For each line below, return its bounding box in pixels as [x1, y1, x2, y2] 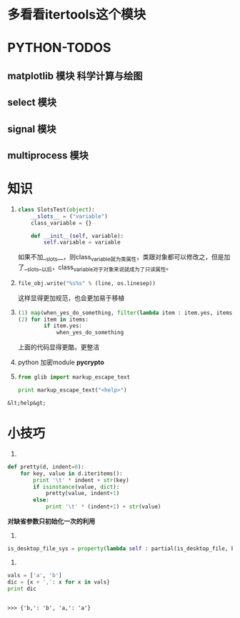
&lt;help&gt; [7, 399, 46, 407]
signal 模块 [7, 123, 56, 135]
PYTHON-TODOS [7, 40, 111, 56]
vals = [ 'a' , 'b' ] [7, 572, 62, 579]
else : [33, 497, 50, 504]
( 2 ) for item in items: [17, 316, 89, 323]
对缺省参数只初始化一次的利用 [7, 517, 95, 526]
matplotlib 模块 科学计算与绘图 [7, 69, 143, 82]
